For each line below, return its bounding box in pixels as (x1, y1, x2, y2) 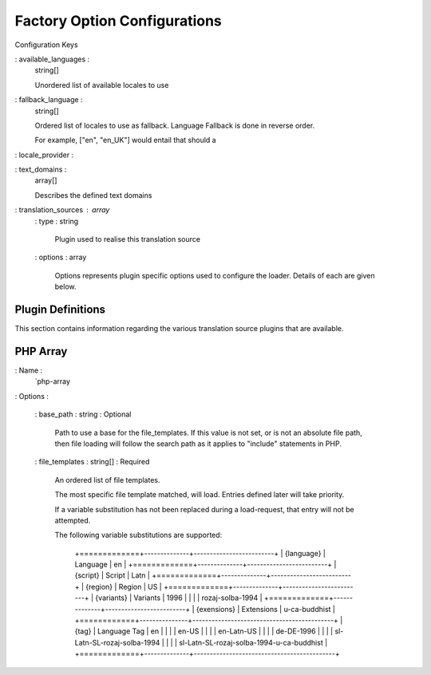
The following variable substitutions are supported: (54, 531, 223, 540)
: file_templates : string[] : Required (34, 457, 150, 467)
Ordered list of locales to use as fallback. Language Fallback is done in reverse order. (34, 120, 315, 130)
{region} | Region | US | (85, 582, 163, 591)
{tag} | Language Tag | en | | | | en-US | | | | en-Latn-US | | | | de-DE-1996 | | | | (74, 626, 334, 636)
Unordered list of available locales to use (34, 80, 169, 89)
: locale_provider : (14, 150, 74, 160)
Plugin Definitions (14, 303, 106, 316)
